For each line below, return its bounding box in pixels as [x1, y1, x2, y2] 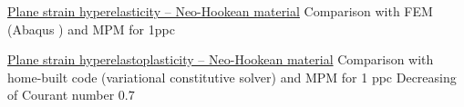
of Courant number [7, 85, 115, 104]
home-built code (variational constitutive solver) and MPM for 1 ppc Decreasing [7, 67, 457, 86]
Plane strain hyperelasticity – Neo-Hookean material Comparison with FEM [7, 2, 433, 20]
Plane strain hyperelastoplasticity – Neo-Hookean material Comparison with [7, 50, 434, 69]
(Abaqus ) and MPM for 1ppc [7, 19, 175, 38]
